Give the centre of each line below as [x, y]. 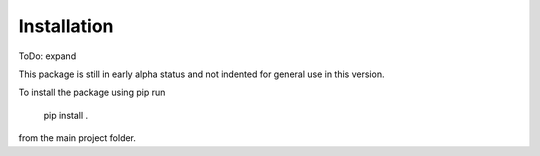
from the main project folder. [77, 138]
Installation [66, 26]
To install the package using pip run [92, 92]
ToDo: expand [47, 56]
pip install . [66, 115]
